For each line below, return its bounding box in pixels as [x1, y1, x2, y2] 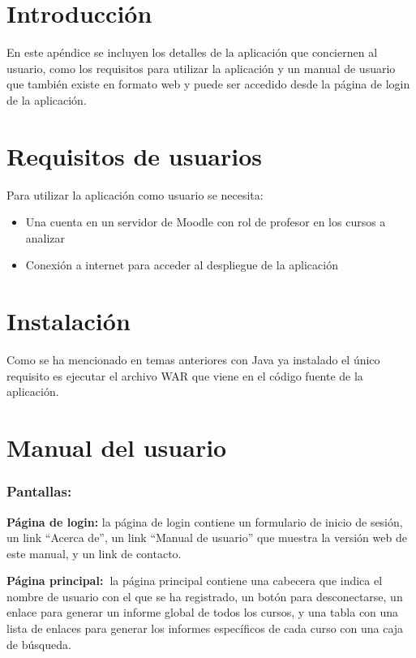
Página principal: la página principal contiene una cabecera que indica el [6, 572, 383, 589]
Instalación [6, 304, 131, 338]
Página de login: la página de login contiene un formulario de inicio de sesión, [6, 513, 403, 530]
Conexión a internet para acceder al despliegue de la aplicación [25, 256, 338, 273]
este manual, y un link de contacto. [6, 544, 182, 561]
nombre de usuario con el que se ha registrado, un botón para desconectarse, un [6, 587, 403, 604]
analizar [25, 229, 66, 246]
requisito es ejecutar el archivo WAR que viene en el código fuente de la [6, 367, 363, 384]
